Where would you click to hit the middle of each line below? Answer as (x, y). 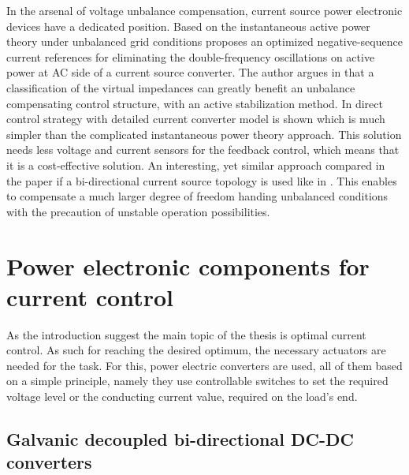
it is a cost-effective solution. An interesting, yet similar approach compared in (196, 165)
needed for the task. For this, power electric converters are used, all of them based (204, 365)
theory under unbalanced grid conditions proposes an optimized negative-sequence (204, 41)
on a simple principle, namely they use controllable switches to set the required (197, 381)
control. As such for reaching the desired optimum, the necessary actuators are (196, 350)
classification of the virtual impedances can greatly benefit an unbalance (181, 87)
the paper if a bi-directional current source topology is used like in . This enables (202, 180)
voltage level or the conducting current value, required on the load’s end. (182, 396)
